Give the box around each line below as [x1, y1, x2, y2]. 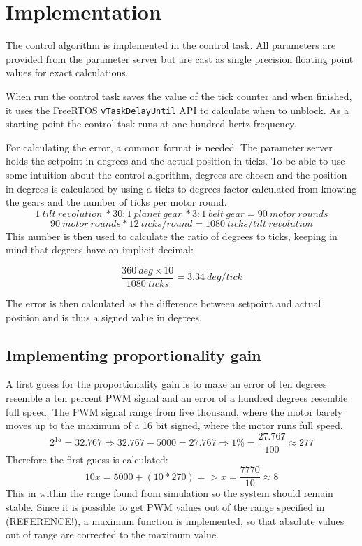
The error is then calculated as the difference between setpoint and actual [6, 295, 321, 310]
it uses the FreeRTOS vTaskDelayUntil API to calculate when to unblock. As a [6, 102, 349, 117]
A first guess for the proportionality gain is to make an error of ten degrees [6, 377, 327, 391]
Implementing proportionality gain [6, 344, 261, 365]
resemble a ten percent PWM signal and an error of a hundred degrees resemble [6, 390, 348, 405]
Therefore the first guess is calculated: [6, 451, 168, 466]
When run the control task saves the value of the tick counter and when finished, [6, 88, 352, 103]
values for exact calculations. [6, 65, 129, 80]
